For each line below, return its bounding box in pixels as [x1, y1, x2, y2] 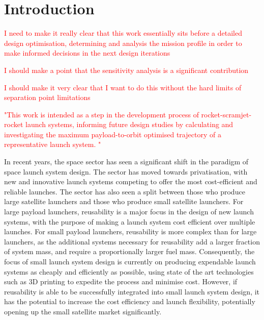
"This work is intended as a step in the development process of [4, 109, 199, 119]
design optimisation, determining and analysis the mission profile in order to [4, 37, 242, 48]
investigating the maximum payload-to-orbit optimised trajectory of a [4, 129, 221, 139]
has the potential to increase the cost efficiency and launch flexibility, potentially [4, 296, 255, 307]
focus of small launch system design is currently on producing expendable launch [4, 256, 256, 266]
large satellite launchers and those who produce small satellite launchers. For [4, 196, 244, 207]
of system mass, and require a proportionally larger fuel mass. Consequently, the [4, 246, 255, 257]
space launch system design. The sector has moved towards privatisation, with [4, 166, 248, 177]
